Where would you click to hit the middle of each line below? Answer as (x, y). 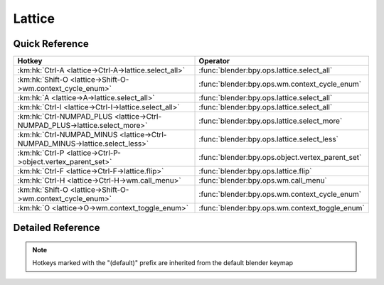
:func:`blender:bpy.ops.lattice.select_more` (271, 121)
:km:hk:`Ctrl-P (41, 153)
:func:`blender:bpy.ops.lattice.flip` (255, 171)
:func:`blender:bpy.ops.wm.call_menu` (263, 181)
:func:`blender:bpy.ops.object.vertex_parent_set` (280, 158)
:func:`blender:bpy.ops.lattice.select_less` (269, 139)
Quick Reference (51, 44)
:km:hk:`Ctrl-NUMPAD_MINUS (68, 135)
